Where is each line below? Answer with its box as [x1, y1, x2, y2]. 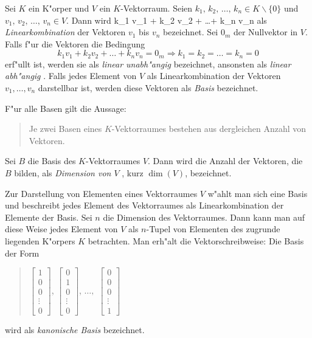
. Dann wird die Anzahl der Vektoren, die [148, 154, 303, 167]
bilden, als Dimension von [14, 166, 111, 179]
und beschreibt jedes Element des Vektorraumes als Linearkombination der [5, 199, 284, 212]
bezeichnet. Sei [163, 26, 218, 38]
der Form [5, 246, 40, 259]
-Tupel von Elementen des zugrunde [146, 222, 280, 235]
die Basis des [27, 154, 76, 167]
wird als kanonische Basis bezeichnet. [5, 323, 145, 336]
